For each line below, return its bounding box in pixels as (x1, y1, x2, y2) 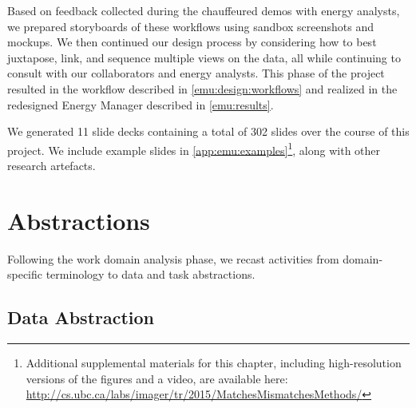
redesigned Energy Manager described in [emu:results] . (7, 96, 274, 113)
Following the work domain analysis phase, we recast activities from (7, 250, 339, 267)
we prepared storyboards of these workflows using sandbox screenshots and (7, 18, 374, 34)
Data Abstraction (7, 305, 155, 330)
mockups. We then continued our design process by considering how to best (7, 34, 377, 50)
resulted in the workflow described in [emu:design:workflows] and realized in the (7, 80, 398, 97)
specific (7, 266, 43, 283)
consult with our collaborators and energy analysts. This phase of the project (7, 65, 385, 81)
